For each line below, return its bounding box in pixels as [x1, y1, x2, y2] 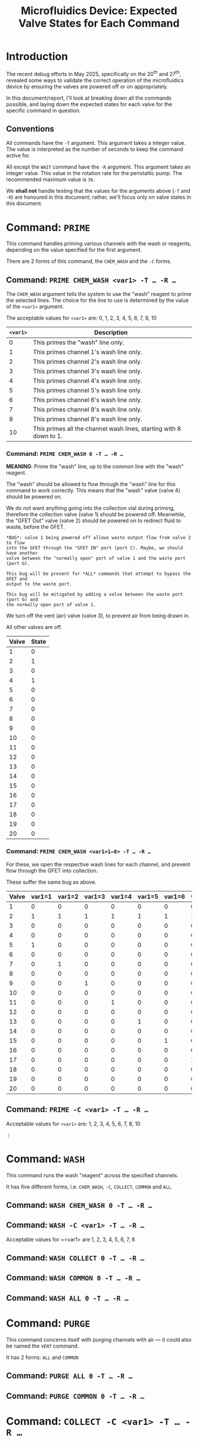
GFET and [6, 576, 28, 582]
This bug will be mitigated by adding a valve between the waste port [6, 591, 183, 598]
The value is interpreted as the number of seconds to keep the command [6, 146, 184, 153]
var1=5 [137, 892, 159, 900]
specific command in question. [6, 107, 81, 114]
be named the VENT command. [6, 1342, 79, 1349]
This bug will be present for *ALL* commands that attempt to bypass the [6, 571, 192, 577]
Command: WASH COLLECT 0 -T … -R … [6, 1253, 145, 1263]
